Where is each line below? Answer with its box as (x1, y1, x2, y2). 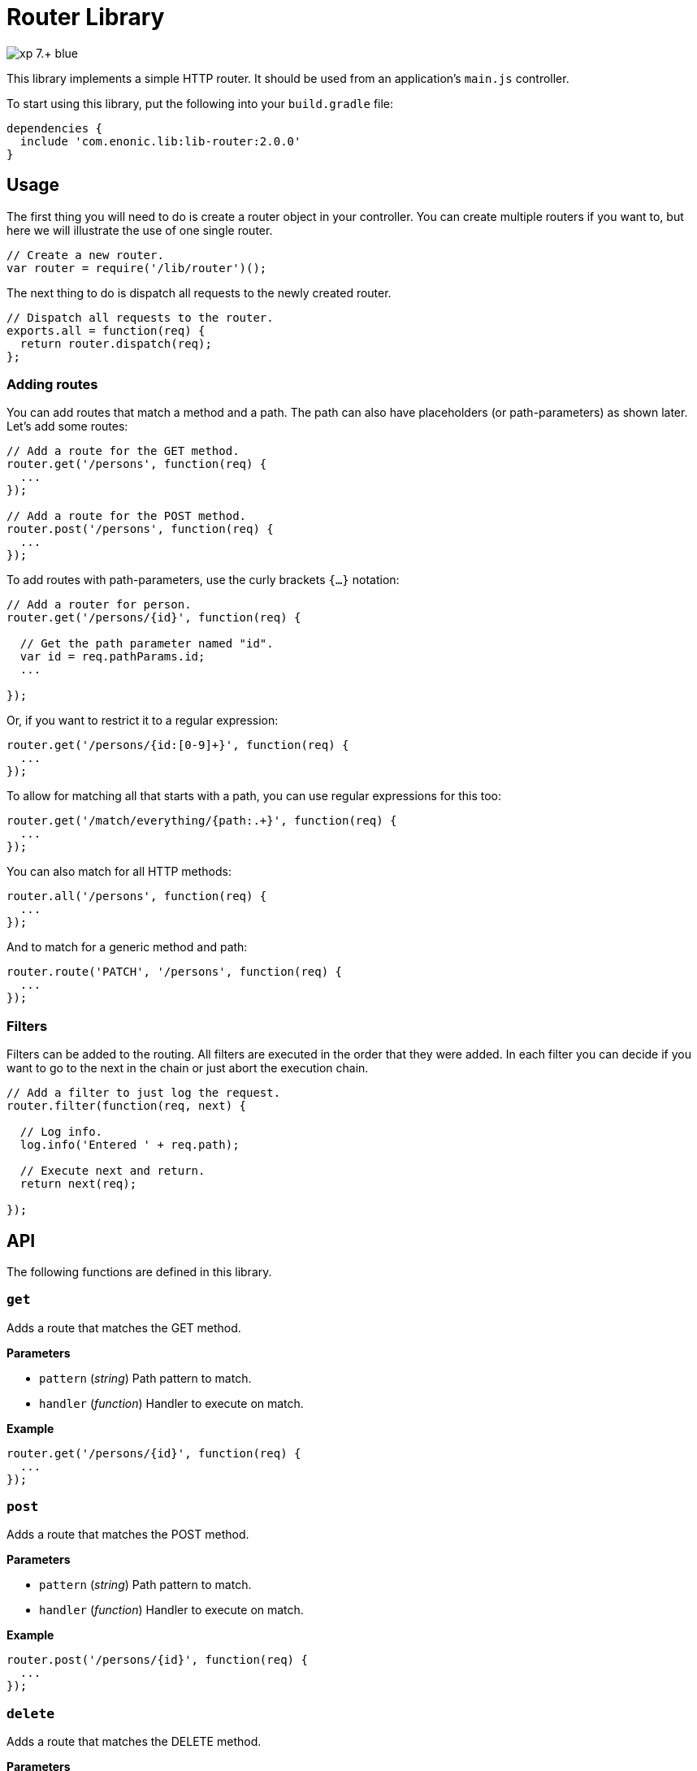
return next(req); (19, 1177, 137, 1191)
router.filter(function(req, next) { (6, 1099, 247, 1113)
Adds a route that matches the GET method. (6, 1320, 241, 1335)
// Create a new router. (6, 248, 164, 262)
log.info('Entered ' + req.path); (19, 1138, 240, 1152)
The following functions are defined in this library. (6, 1264, 272, 1279)
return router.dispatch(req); (19, 336, 212, 350)
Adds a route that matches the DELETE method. (6, 1734, 262, 1749)
